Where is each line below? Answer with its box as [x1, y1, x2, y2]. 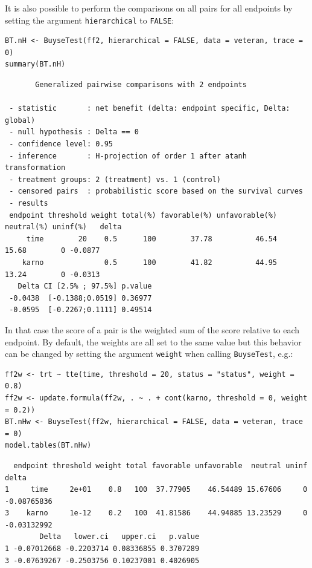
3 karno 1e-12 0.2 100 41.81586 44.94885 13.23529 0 [5, 509, 308, 518]
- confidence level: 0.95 [9, 140, 113, 148]
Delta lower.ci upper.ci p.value [39, 532, 200, 541]
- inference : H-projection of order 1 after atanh [9, 151, 247, 160]
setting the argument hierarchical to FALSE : [5, 13, 174, 26]
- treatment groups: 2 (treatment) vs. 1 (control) [9, 175, 221, 184]
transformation [5, 163, 66, 172]
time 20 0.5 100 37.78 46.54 [26, 234, 278, 243]
